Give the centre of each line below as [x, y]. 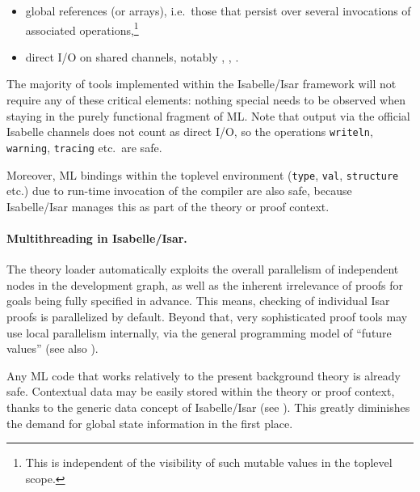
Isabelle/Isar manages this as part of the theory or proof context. [168, 206]
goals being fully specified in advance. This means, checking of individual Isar [198, 301]
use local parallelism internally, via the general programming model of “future [199, 332]
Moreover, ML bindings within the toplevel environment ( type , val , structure [203, 174]
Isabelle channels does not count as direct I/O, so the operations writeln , [190, 131]
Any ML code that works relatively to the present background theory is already [204, 375]
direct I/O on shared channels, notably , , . [132, 56]
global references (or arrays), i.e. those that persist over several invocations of [218, 11]
